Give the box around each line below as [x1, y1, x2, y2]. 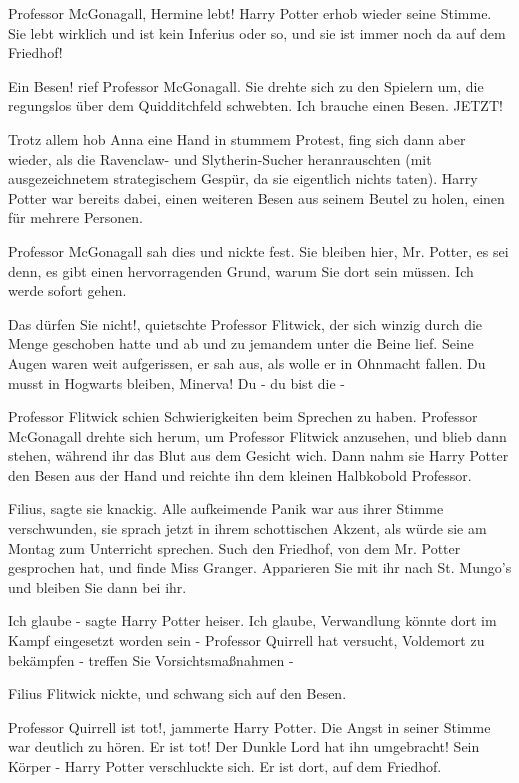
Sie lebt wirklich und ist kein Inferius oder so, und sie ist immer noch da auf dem [8, 22, 506, 43]
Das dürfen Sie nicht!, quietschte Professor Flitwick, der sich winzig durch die [8, 313, 483, 334]
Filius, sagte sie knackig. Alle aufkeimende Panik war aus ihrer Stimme [8, 498, 444, 519]
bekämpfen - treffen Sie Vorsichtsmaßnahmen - [8, 649, 294, 670]
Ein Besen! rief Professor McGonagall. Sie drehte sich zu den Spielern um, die [8, 75, 484, 96]
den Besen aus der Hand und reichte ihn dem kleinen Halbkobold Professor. [8, 464, 472, 485]
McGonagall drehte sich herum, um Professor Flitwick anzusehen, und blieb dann [8, 425, 507, 446]
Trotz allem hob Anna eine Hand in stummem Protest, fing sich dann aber [8, 128, 466, 149]
